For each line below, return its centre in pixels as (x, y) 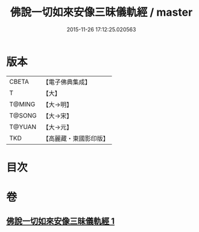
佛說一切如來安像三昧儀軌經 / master (101, 12)
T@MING (22, 104)
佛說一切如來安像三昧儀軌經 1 (61, 221)
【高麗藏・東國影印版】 (76, 138)
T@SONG (23, 115)
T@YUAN (23, 127)
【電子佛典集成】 (67, 82)
